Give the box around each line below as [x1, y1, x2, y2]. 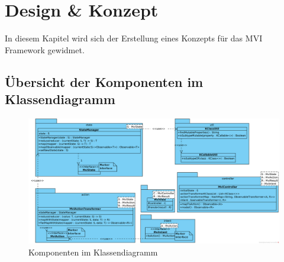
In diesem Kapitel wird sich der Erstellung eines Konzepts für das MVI [5, 32, 263, 44]
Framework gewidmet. [5, 43, 85, 56]
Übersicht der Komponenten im [5, 72, 204, 90]
